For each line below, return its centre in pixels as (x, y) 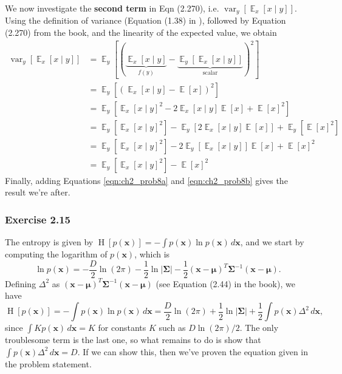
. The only (259, 327)
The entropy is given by (49, 242)
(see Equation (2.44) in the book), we (225, 283)
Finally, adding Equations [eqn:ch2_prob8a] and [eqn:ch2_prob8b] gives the (146, 180)
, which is (152, 254)
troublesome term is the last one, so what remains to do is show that (133, 339)
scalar (210, 73)
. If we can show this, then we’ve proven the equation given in (193, 351)
